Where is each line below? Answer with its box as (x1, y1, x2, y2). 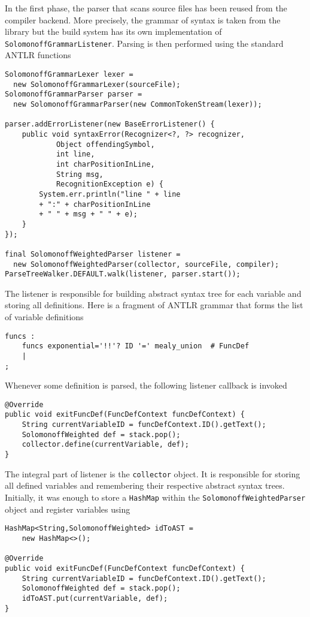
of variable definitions (5, 311, 84, 323)
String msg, (56, 170, 104, 179)
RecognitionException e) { (56, 180, 163, 189)
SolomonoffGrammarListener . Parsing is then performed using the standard (5, 37, 284, 49)
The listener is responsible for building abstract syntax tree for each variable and (5, 287, 302, 299)
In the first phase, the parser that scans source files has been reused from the (5, 2, 287, 14)
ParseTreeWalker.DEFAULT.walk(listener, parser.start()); (5, 270, 241, 279)
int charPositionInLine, (56, 159, 155, 168)
